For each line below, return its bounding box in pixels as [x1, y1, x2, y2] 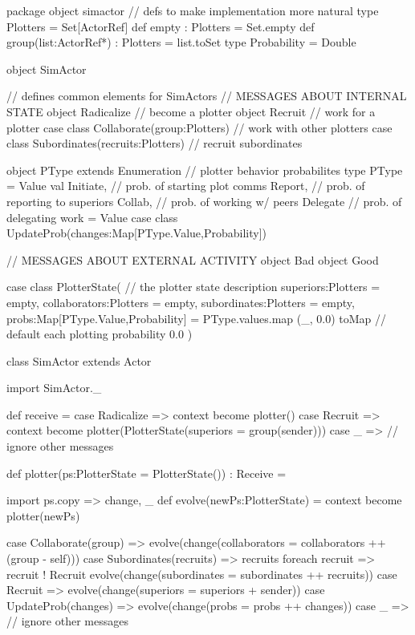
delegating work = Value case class [6, 208, 178, 225]
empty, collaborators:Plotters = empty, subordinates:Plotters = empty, [6, 293, 355, 310]
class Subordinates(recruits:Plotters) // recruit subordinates [6, 135, 303, 152]
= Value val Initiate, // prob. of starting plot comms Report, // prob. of [6, 177, 365, 194]
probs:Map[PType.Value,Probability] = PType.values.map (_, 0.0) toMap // [6, 309, 387, 326]
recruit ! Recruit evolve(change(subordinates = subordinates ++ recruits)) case [6, 565, 397, 582]
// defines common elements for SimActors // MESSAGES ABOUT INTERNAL [6, 87, 407, 104]
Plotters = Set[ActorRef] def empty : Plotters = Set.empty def [6, 18, 315, 34]
